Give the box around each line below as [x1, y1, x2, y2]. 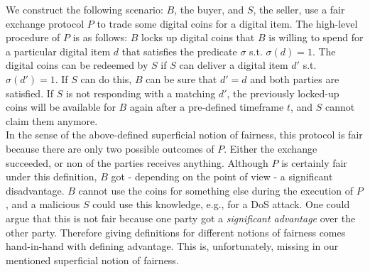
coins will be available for [6, 99, 116, 114]
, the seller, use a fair [253, 2, 345, 16]
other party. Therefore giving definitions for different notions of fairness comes [6, 224, 346, 239]
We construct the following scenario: [6, 2, 163, 16]
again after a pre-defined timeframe [129, 99, 284, 114]
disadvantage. [6, 183, 65, 197]
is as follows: [72, 30, 128, 45]
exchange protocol [6, 16, 85, 31]
